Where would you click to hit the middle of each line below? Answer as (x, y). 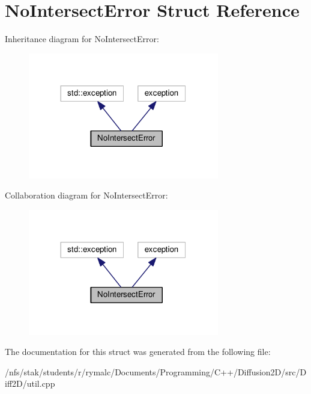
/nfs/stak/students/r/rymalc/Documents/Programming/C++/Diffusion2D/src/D (156, 371)
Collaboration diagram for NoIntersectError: (86, 195)
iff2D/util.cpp (30, 383)
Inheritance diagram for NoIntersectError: (82, 39)
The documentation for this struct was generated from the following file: (138, 352)
